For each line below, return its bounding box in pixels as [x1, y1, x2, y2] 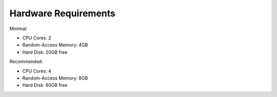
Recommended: [9, 59, 43, 65]
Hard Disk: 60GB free [22, 82, 68, 88]
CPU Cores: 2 [22, 35, 51, 41]
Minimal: [9, 26, 28, 32]
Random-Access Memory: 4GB [22, 42, 88, 48]
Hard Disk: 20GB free [22, 49, 68, 55]
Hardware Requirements [9, 8, 115, 19]
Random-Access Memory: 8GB [22, 75, 88, 81]
